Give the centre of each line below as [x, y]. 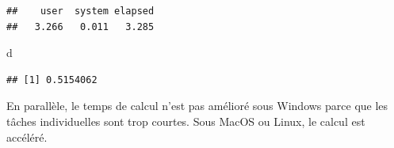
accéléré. [27, 137]
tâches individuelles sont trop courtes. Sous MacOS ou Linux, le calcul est [186, 121]
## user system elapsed [80, 11]
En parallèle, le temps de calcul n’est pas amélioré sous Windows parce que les [197, 106]
